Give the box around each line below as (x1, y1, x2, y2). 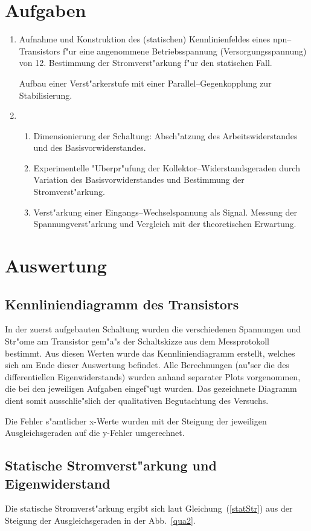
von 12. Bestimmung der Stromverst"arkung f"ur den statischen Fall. (19, 56, 272, 69)
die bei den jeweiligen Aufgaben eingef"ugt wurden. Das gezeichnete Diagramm (5, 382, 297, 395)
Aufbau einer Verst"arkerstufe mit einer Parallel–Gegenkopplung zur (19, 76, 272, 89)
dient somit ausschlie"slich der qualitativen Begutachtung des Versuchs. (5, 394, 269, 406)
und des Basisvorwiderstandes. (33, 141, 146, 154)
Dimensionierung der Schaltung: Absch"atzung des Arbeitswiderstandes (33, 129, 298, 142)
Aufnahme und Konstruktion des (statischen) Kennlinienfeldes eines (19, 33, 271, 45)
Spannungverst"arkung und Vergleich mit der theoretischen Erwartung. (33, 217, 297, 230)
